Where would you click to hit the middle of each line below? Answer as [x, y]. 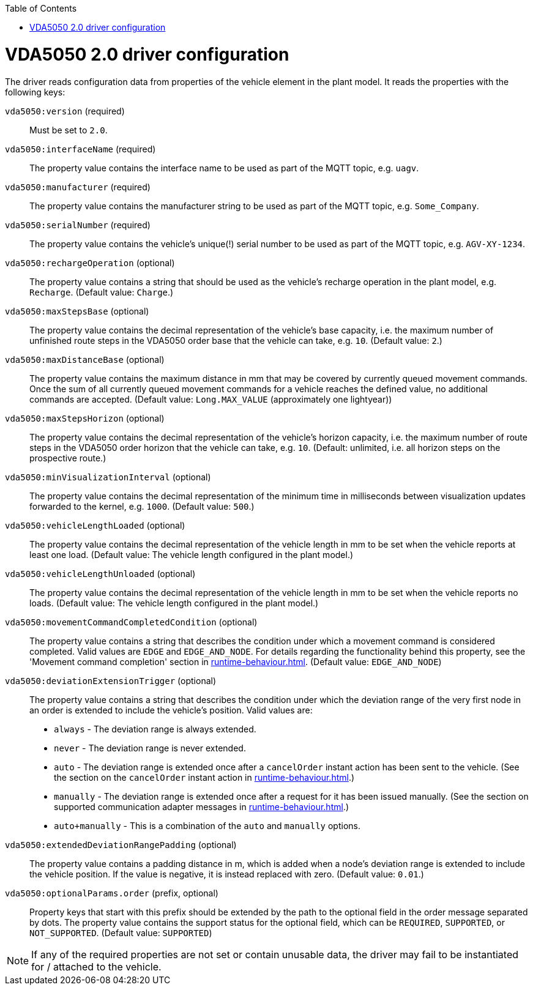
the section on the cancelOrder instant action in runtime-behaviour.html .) [204, 777]
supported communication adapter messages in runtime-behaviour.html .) [202, 806]
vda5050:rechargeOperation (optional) [90, 262]
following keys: [35, 92]
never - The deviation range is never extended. [150, 748]
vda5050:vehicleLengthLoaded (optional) [95, 525]
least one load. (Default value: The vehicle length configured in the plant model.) [192, 554]
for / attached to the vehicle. [96, 966]
